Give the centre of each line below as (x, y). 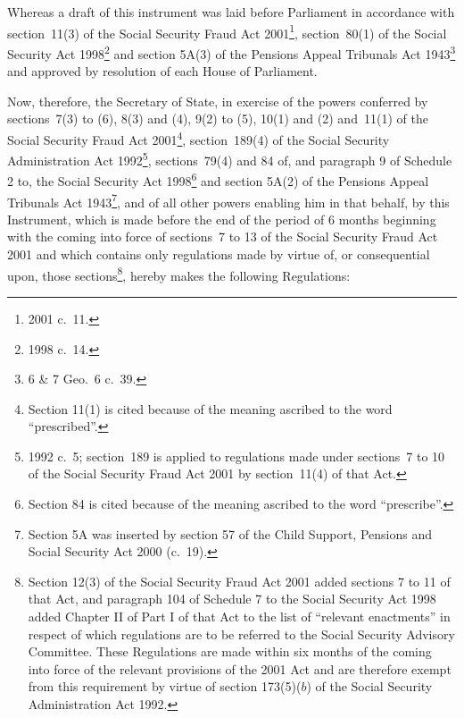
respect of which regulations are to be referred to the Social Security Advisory (241, 634)
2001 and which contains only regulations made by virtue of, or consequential (219, 254)
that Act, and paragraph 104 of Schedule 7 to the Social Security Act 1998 (232, 599)
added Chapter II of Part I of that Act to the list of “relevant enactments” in (239, 617)
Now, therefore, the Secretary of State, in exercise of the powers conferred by (218, 101)
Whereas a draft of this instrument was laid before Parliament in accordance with (231, 12)
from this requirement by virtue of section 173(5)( (165, 686)
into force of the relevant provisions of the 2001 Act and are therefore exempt (240, 668)
